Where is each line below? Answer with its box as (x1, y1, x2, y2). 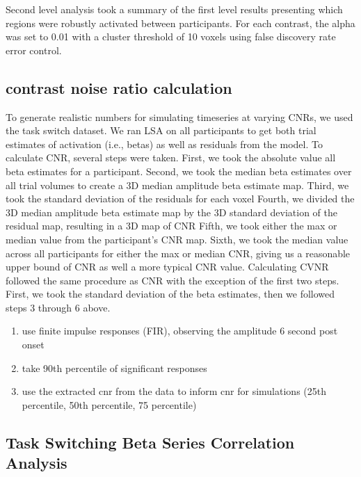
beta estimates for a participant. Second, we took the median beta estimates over (6, 163, 352, 178)
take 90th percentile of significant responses (22, 360, 207, 375)
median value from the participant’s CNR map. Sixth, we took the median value (6, 232, 348, 246)
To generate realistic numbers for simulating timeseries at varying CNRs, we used (6, 109, 353, 124)
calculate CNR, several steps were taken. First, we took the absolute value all (6, 150, 336, 165)
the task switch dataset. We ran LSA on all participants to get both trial (6, 123, 316, 138)
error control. (6, 42, 62, 57)
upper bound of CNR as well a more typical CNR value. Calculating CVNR (6, 259, 329, 274)
